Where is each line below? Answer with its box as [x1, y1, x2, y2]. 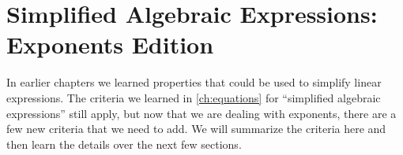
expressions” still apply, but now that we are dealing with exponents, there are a [6, 105, 397, 121]
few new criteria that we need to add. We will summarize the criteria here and [6, 120, 386, 137]
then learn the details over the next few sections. [6, 135, 242, 152]
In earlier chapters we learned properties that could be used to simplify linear [6, 74, 382, 90]
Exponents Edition [6, 28, 214, 61]
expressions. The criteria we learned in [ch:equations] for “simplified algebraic [6, 89, 381, 105]
